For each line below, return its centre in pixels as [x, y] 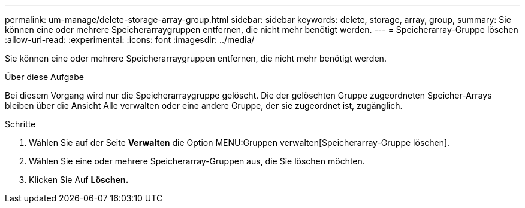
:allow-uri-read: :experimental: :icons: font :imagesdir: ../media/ [130, 40]
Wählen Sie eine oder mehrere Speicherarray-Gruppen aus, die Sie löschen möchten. [197, 161]
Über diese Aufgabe [44, 77]
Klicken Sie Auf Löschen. [79, 180]
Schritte [20, 124]
